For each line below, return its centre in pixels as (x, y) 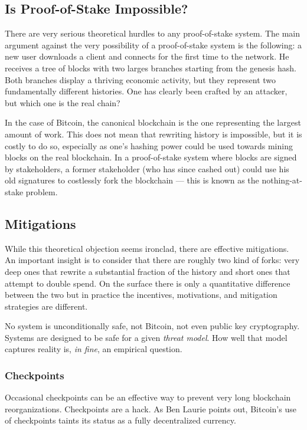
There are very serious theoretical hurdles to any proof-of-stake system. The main (153, 33)
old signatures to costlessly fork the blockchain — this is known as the (132, 180)
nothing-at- (282, 180)
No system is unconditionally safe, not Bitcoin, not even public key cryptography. (152, 326)
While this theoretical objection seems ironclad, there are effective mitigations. (147, 248)
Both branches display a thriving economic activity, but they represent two (141, 79)
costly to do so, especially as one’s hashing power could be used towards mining (149, 145)
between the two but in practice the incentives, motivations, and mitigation (141, 295)
